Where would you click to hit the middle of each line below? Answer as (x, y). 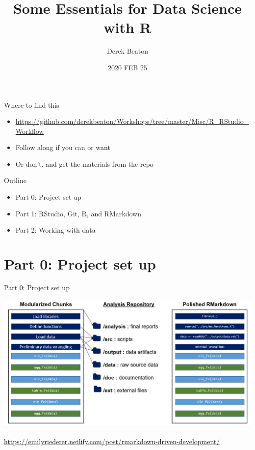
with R (127, 27)
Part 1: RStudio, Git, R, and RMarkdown (78, 213)
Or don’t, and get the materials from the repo (84, 164)
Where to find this (32, 105)
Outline (15, 180)
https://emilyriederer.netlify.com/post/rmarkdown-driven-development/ (112, 441)
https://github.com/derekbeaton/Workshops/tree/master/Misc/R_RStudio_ (132, 121)
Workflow (30, 131)
